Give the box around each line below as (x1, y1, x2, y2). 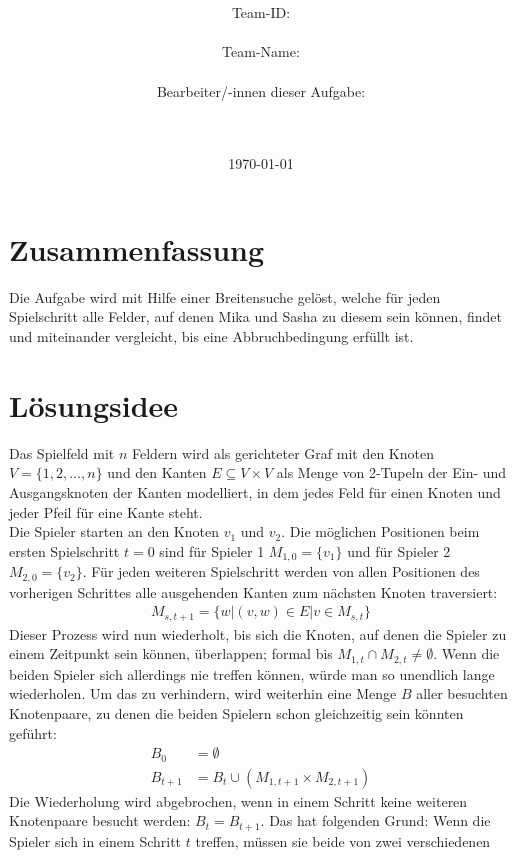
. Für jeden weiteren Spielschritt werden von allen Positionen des (82, 561, 480, 582)
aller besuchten (416, 683, 508, 704)
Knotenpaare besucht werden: (9, 810, 191, 831)
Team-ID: (231, 2, 291, 23)
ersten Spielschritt (9, 540, 120, 561)
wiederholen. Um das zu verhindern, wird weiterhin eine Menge (9, 683, 397, 704)
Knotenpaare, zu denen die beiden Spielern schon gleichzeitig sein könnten (9, 702, 464, 723)
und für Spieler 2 (347, 540, 451, 561)
